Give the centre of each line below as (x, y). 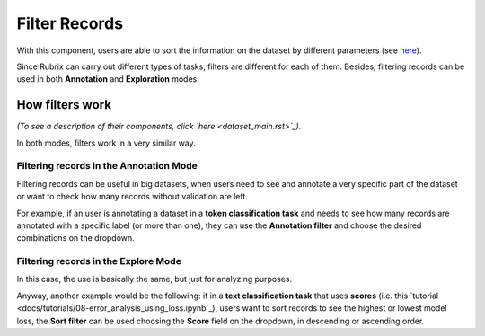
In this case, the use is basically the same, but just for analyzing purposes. (154, 279)
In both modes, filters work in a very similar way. (106, 143)
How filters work (64, 105)
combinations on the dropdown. (75, 238)
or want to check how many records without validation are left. (132, 197)
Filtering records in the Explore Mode (99, 261)
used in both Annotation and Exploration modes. (108, 79)
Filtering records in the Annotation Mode (107, 166)
